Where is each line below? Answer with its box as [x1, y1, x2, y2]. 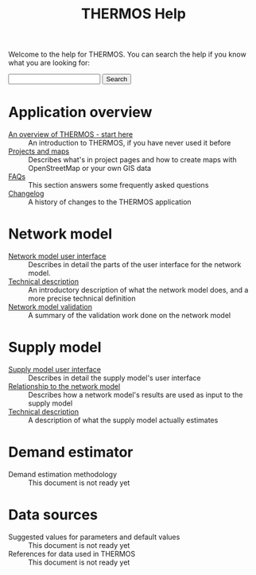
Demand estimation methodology [8, 469, 118, 479]
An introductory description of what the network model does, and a [28, 286, 249, 295]
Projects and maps [8, 146, 70, 156]
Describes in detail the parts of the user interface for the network [28, 260, 242, 270]
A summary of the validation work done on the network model [28, 311, 231, 321]
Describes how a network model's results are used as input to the [28, 390, 243, 399]
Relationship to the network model [8, 382, 121, 390]
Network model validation [8, 302, 93, 312]
